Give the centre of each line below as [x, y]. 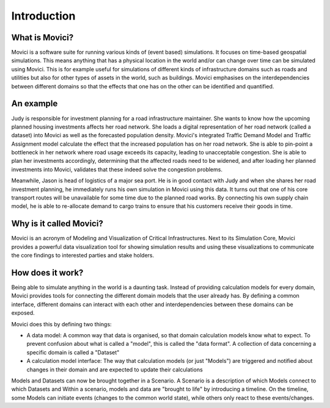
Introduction [43, 16]
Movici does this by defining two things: [62, 324]
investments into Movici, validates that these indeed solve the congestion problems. [117, 169]
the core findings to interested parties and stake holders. [83, 256]
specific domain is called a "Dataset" [73, 352]
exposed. [23, 313]
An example [35, 104]
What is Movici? [42, 38]
